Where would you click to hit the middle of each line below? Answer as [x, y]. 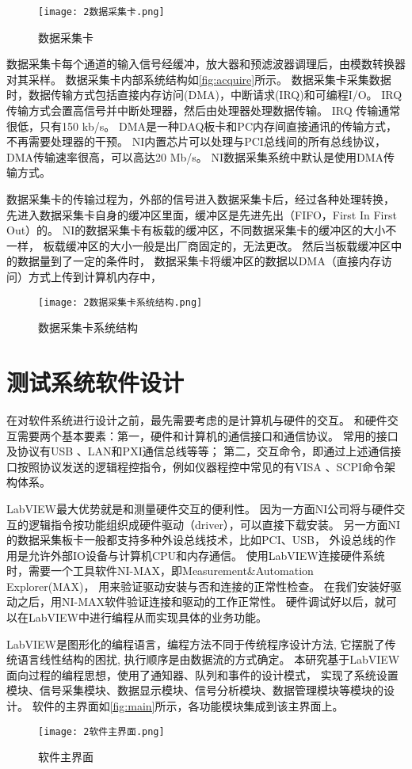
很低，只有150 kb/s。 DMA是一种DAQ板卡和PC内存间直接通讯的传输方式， [202, 126]
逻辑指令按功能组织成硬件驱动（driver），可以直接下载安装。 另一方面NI [214, 524]
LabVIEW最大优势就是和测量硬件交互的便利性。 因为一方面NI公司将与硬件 [200, 508]
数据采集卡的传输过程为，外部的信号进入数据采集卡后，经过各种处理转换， [200, 199]
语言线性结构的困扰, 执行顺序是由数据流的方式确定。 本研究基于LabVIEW [208, 659]
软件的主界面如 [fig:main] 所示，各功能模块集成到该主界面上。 [188, 706]
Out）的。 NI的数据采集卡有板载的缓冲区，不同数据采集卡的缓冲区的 [185, 230]
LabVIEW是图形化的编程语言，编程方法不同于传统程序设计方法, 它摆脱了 [196, 643]
